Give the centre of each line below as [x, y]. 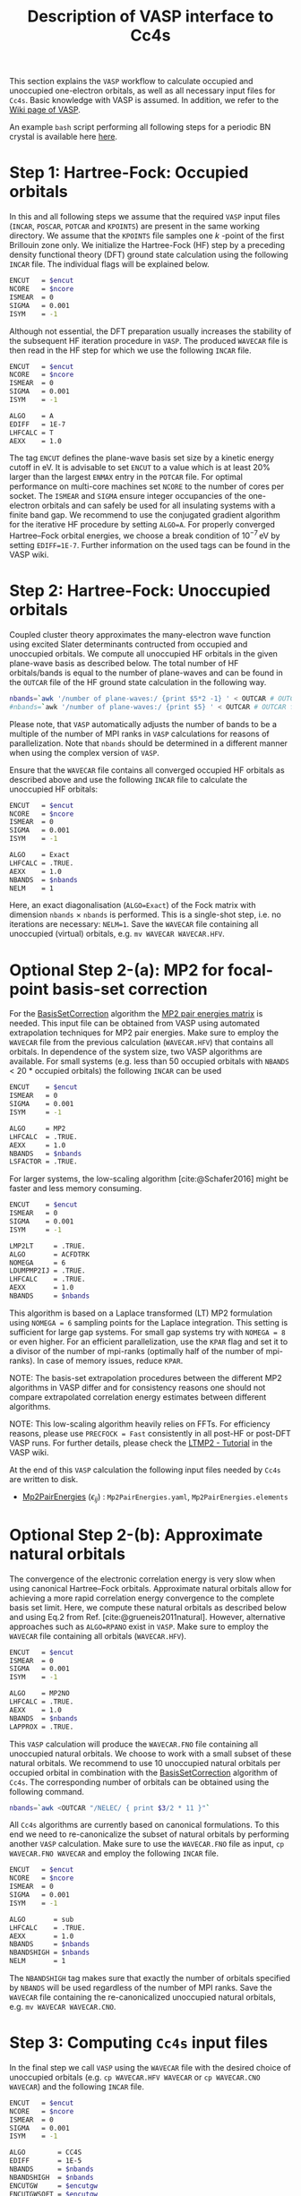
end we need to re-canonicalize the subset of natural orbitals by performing [149, 1834]
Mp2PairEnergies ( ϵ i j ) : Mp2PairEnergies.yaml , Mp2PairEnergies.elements [155, 1497]
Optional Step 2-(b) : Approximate [136, 1535]
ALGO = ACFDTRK [50, 1254]
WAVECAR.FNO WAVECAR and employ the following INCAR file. [114, 1853]
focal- [250, 970]
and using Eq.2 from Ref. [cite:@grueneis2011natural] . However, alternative [147, 1617]
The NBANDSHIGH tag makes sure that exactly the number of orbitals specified [150, 1978]
